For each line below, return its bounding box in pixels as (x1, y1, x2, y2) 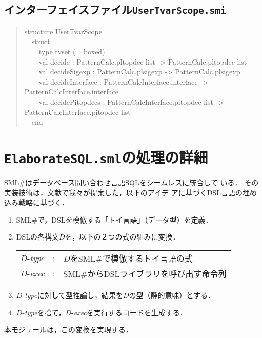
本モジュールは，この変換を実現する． (4, 324, 133, 335)
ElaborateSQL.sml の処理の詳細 (4, 146, 208, 167)
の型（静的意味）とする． (129, 289, 215, 300)
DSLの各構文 (16, 231, 59, 242)
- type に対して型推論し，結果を (22, 289, 123, 300)
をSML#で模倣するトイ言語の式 (70, 252, 193, 264)
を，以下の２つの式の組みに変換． (65, 231, 180, 242)
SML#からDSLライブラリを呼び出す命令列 (63, 267, 227, 280)
